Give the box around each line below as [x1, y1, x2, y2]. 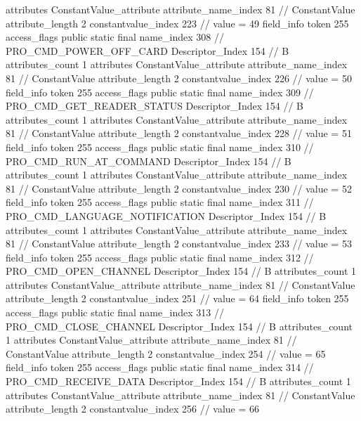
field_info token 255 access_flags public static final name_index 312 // [6, 250, 314, 264]
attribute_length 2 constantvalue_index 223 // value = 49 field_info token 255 [6, 15, 349, 30]
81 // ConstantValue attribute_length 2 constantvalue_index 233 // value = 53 [6, 236, 352, 251]
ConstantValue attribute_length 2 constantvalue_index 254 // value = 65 [6, 346, 326, 361]
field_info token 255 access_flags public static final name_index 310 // [6, 139, 314, 154]
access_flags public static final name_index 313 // [6, 305, 225, 320]
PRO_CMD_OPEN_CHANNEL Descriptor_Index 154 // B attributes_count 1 [6, 264, 357, 278]
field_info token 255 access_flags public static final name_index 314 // [6, 360, 314, 375]
